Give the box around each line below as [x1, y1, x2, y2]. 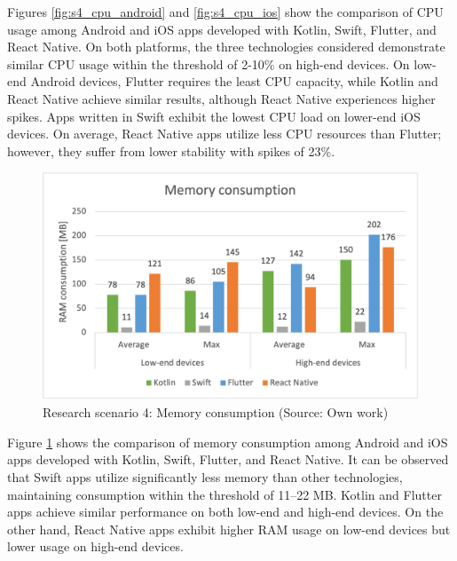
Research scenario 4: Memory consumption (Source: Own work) [43, 403, 389, 422]
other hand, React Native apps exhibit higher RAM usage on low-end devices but [7, 519, 451, 538]
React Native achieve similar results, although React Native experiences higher [7, 89, 436, 107]
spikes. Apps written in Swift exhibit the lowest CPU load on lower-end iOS [7, 107, 421, 125]
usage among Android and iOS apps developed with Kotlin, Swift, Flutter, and [7, 20, 437, 38]
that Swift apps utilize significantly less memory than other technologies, [7, 468, 403, 486]
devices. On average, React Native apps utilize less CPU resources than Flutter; [7, 124, 442, 143]
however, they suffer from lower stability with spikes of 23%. [7, 141, 335, 160]
